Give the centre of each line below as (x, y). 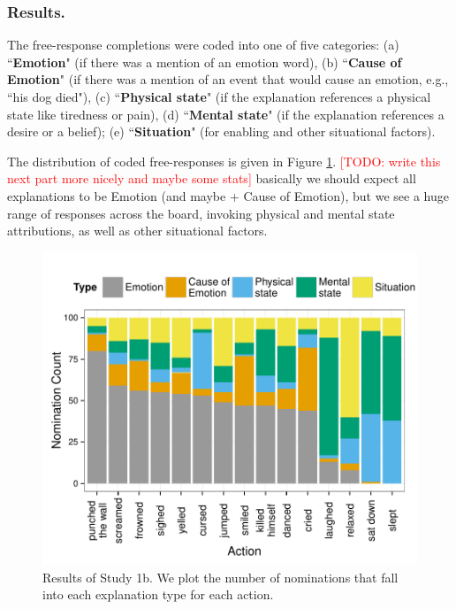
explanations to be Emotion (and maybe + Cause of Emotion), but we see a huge (228, 195)
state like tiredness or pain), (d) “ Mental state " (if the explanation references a (226, 114)
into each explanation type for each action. (158, 594)
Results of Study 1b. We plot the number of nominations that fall (220, 577)
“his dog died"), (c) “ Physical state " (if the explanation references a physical (219, 96)
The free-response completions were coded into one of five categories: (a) (203, 45)
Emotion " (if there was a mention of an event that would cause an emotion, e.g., (228, 79)
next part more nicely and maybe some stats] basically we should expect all (212, 178)
